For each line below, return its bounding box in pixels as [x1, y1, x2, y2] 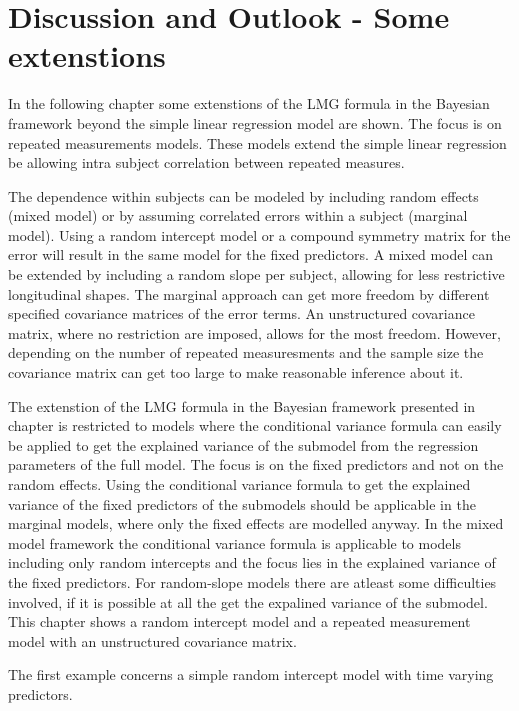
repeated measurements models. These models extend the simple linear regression [8, 132, 507, 153]
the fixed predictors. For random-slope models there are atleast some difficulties [8, 571, 497, 592]
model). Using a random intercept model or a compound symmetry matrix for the [8, 224, 511, 245]
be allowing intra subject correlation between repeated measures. [8, 152, 405, 173]
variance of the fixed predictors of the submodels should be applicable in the [8, 493, 476, 514]
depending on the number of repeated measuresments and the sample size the [8, 342, 484, 363]
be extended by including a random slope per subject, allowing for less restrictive [8, 264, 505, 285]
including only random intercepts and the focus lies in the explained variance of [8, 552, 496, 573]
